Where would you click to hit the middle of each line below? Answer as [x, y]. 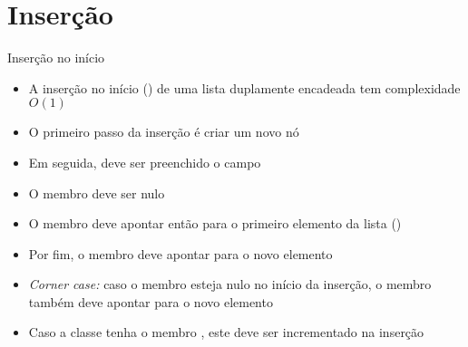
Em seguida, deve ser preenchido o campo [145, 162]
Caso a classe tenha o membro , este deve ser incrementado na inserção [226, 332]
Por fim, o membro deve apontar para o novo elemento [180, 253]
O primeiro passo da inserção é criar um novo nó [164, 132]
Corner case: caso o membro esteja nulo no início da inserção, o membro [230, 284]
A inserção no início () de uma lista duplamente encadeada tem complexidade [244, 87]
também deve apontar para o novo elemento [151, 301]
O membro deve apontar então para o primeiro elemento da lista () [215, 223]
